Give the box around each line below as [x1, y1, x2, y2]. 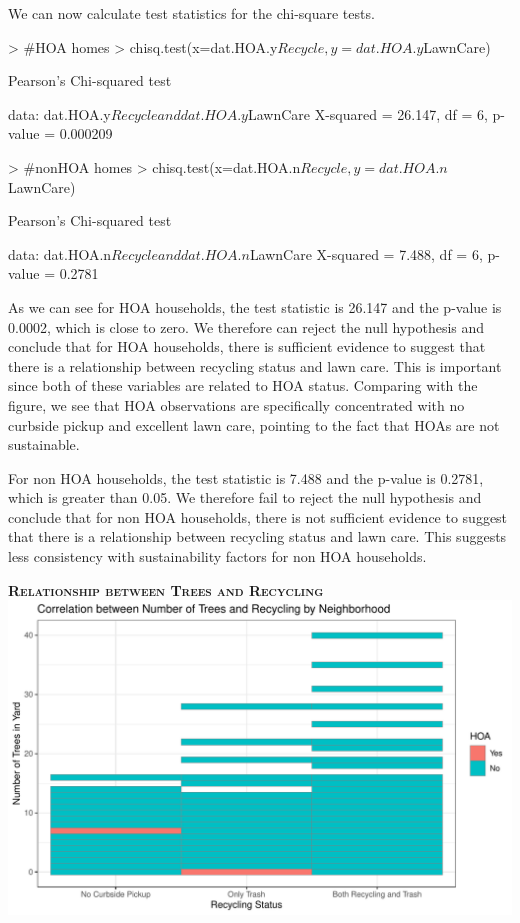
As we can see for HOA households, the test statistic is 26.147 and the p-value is [8, 296, 502, 317]
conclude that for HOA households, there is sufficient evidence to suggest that [8, 336, 486, 357]
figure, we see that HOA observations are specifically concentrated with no [8, 394, 465, 415]
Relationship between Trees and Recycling [8, 579, 324, 600]
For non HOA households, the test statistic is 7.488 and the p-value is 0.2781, [8, 467, 484, 488]
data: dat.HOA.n [8, 243, 112, 264]
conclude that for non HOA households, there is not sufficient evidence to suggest [8, 506, 508, 527]
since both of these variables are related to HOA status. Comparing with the [8, 375, 478, 396]
